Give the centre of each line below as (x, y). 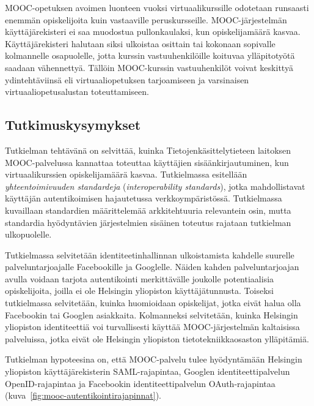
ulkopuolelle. (28, 234)
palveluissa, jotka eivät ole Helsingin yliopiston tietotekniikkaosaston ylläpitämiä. (157, 338)
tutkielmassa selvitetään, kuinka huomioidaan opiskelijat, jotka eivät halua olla (153, 303)
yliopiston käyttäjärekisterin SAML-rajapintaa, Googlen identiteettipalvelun (148, 371)
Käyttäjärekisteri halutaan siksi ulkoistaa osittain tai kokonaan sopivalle (140, 43)
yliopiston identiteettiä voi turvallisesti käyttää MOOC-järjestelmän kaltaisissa (152, 327)
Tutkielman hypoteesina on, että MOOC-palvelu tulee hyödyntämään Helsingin (154, 359)
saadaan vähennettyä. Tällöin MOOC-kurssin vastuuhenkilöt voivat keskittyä (149, 67)
